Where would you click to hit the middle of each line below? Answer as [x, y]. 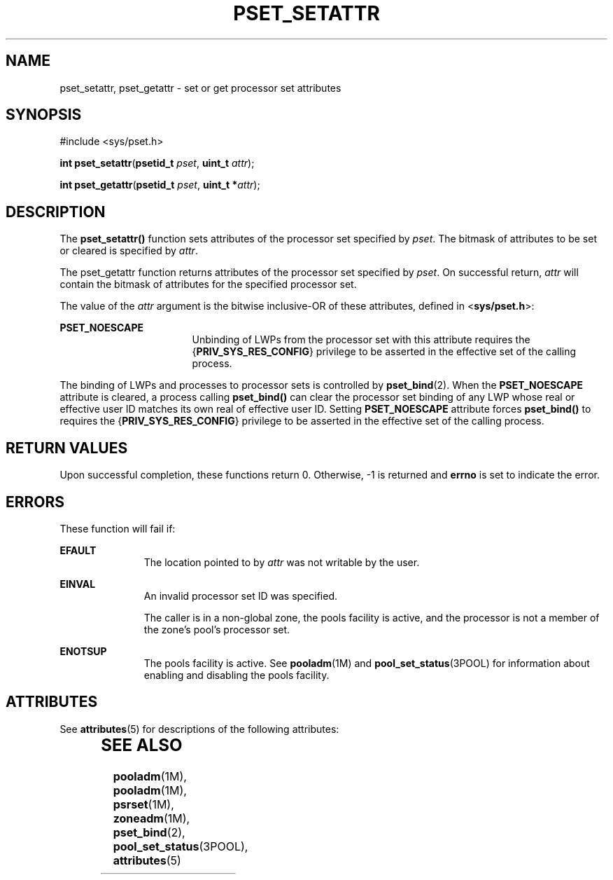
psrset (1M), [143, 804]
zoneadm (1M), [152, 818]
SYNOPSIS [44, 115]
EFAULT [78, 550]
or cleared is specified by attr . [129, 251]
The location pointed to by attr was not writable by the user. [282, 562]
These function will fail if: [118, 528]
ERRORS [35, 502]
